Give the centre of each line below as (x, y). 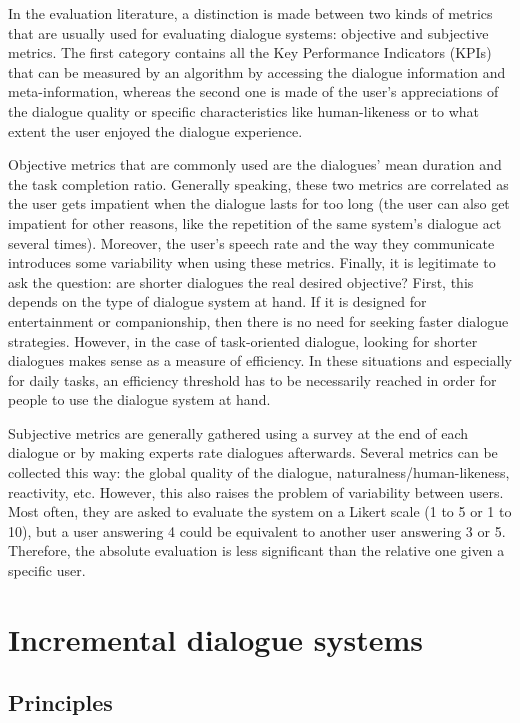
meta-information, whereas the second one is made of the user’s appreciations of (253, 91)
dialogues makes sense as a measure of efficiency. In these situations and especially (260, 360)
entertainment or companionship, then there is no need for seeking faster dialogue (258, 320)
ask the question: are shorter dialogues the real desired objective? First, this (241, 281)
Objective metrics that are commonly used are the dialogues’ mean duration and (255, 164)
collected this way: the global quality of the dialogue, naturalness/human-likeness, (259, 472)
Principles (60, 702)
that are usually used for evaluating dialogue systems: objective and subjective (248, 32)
